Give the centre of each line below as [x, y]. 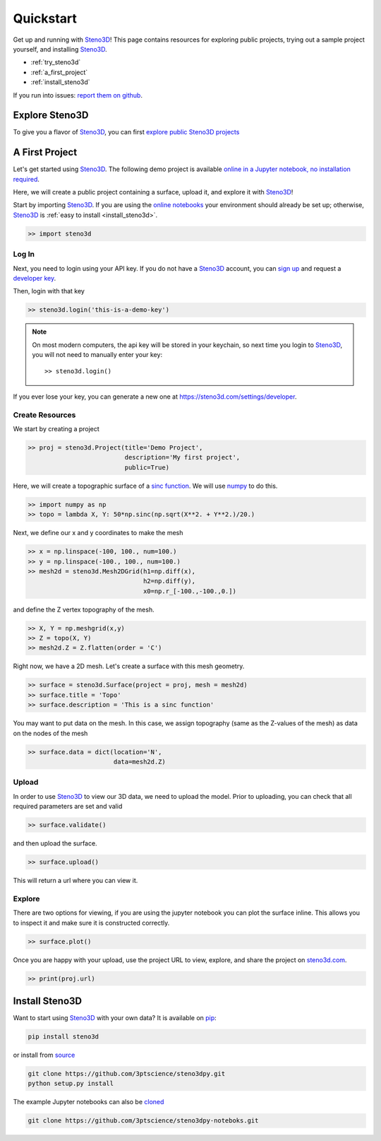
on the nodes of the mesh [50, 733]
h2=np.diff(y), [169, 581]
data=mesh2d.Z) [139, 761]
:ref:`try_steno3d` [56, 62]
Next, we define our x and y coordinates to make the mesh [98, 533]
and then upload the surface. [55, 843]
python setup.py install [71, 1084]
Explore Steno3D [51, 116]
